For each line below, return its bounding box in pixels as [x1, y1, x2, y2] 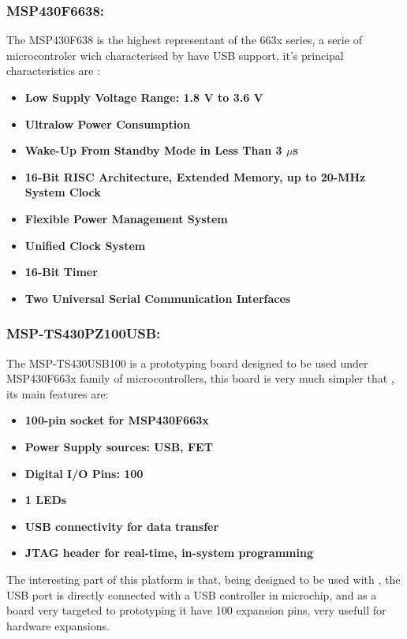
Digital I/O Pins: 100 [24, 465, 144, 481]
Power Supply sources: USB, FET [24, 438, 213, 454]
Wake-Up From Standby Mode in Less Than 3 [24, 142, 282, 159]
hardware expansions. [6, 617, 110, 633]
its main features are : [6, 385, 109, 402]
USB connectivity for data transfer [24, 518, 219, 534]
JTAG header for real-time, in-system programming [24, 544, 313, 561]
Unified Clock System [24, 237, 146, 253]
